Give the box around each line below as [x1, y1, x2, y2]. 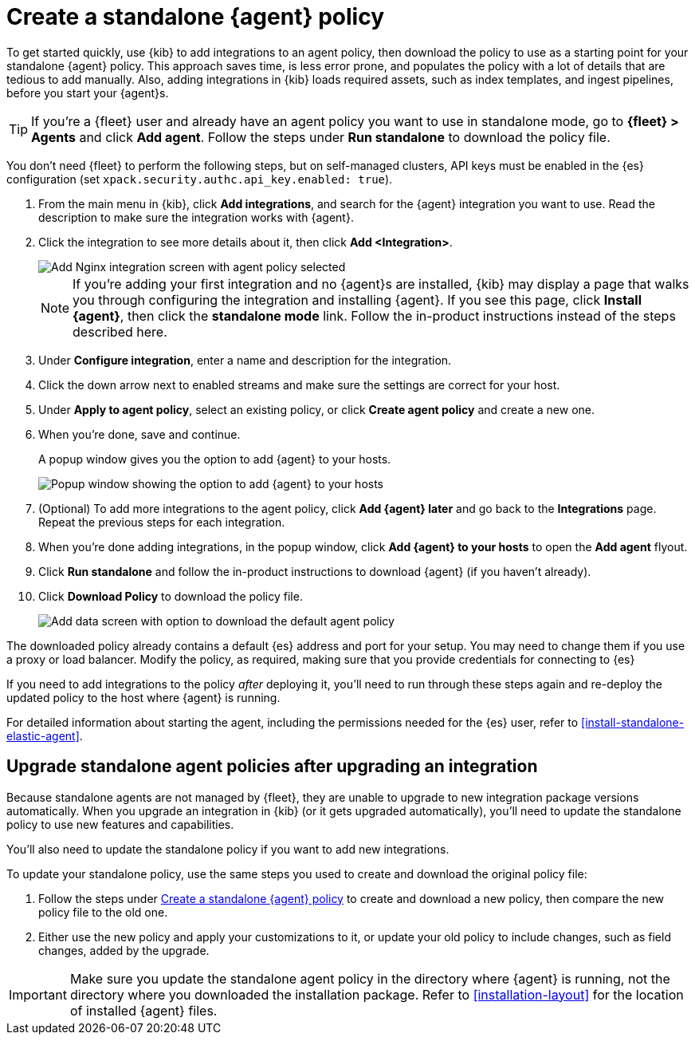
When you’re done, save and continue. [38, 427, 241, 441]
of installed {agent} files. [69, 1002, 218, 1019]
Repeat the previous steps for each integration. [38, 515, 285, 529]
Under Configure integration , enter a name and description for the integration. [38, 353, 452, 367]
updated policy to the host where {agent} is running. [6, 690, 281, 704]
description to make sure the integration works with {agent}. [38, 210, 354, 224]
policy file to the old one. [38, 905, 168, 919]
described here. [73, 323, 167, 340]
